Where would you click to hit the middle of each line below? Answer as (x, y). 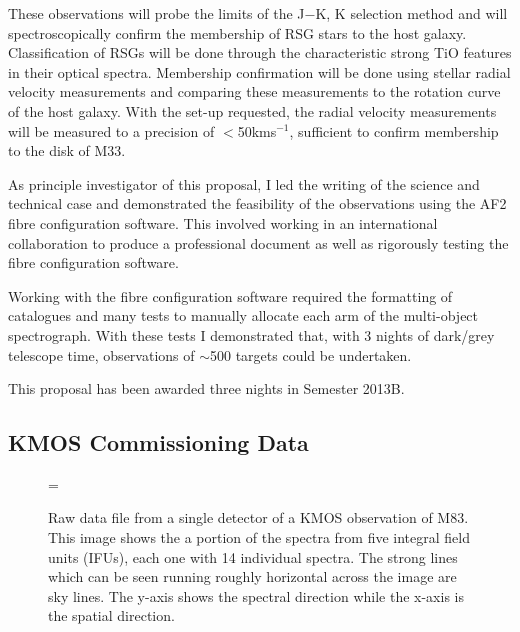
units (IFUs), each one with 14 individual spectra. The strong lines (253, 556)
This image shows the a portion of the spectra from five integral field (259, 537)
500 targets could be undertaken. (311, 354)
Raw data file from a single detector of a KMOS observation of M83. (258, 517)
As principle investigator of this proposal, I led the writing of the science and (244, 183)
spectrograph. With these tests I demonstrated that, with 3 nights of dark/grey (251, 334)
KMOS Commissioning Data (158, 442)
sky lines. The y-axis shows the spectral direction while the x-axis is (256, 595)
